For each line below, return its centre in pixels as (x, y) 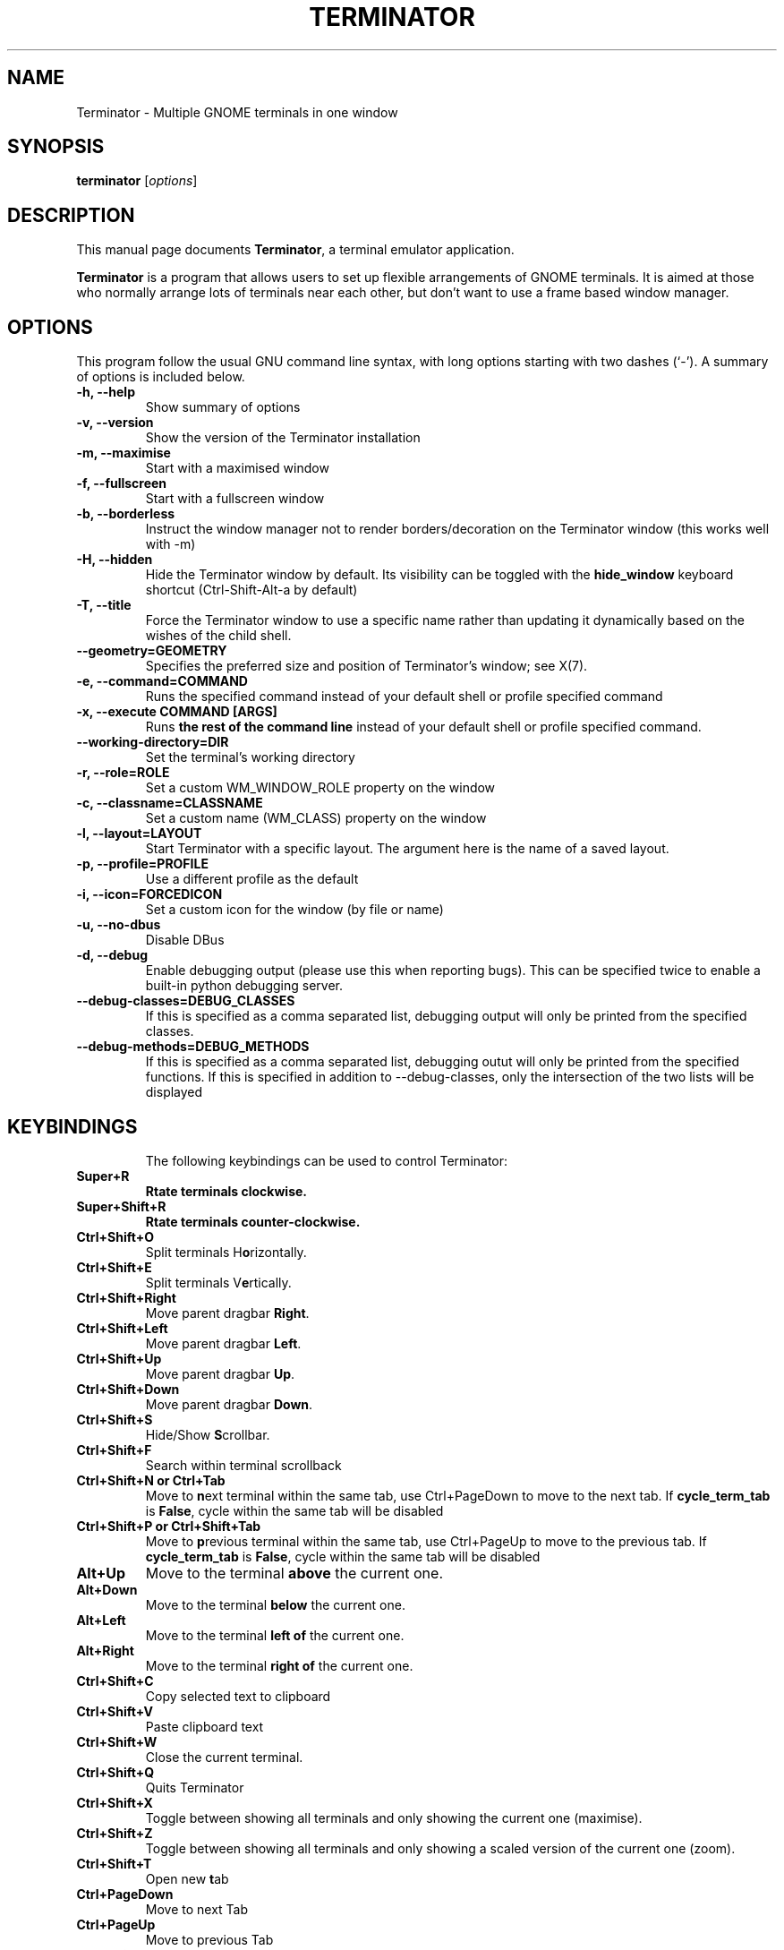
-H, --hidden (115, 560)
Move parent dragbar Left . (223, 1343)
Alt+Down (107, 1589)
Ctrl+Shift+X (115, 1802)
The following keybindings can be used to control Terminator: (327, 1160)
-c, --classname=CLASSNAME (170, 803)
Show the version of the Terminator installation (283, 438)
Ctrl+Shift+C (115, 1681)
